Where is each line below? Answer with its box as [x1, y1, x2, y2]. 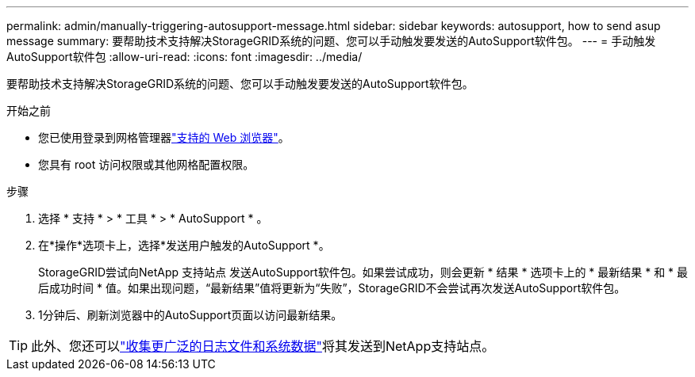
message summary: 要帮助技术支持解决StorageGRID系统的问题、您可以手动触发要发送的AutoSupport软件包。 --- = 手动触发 [6, 34, 656, 48]
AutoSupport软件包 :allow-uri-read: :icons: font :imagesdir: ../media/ [6, 50, 363, 63]
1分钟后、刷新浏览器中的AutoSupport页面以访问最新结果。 [38, 308, 343, 322]
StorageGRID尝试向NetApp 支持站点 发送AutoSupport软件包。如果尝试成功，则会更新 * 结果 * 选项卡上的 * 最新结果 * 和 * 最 [38, 265, 689, 279]
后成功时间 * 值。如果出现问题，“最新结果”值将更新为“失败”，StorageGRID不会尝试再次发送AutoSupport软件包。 [38, 281, 626, 295]
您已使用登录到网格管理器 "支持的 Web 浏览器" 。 [38, 131, 290, 144]
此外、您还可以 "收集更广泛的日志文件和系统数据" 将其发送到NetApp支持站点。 [31, 338, 495, 354]
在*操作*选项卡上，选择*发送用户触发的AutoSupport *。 [38, 238, 330, 252]
